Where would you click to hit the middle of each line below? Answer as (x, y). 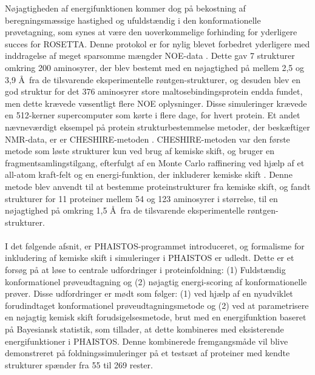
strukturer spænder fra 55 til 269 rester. (79, 364)
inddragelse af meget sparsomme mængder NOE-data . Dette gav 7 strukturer (150, 56)
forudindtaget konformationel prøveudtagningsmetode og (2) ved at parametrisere (157, 305)
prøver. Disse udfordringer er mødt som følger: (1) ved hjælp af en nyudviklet (149, 293)
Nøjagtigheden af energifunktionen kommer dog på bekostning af (125, 8)
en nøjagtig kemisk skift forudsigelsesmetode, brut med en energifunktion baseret (156, 317)
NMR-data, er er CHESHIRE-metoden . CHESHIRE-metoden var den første (147, 139)
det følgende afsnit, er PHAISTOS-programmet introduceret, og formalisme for (157, 245)
